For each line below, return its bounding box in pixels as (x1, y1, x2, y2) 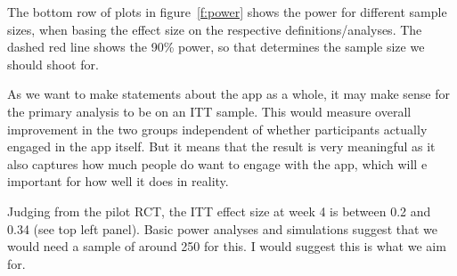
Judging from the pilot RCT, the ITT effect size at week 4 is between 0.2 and (7, 201, 431, 220)
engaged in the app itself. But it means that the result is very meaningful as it (7, 137, 436, 156)
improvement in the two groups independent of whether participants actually (7, 119, 428, 138)
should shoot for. (7, 54, 99, 73)
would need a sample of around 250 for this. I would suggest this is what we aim (7, 237, 446, 256)
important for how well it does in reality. (7, 172, 229, 191)
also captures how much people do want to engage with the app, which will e (7, 154, 428, 173)
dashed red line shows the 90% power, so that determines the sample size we (7, 37, 425, 56)
